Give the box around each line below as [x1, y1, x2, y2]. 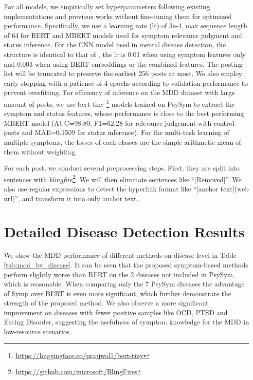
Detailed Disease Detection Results [4, 222, 245, 242]
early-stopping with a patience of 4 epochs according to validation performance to [4, 77, 248, 88]
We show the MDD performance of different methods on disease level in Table [4, 250, 236, 260]
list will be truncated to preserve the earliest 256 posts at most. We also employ [4, 68, 242, 78]
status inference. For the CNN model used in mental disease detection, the [4, 39, 226, 50]
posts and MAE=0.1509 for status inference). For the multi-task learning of [4, 127, 229, 137]
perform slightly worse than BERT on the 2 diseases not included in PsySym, [4, 269, 235, 279]
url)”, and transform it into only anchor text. [4, 193, 139, 203]
